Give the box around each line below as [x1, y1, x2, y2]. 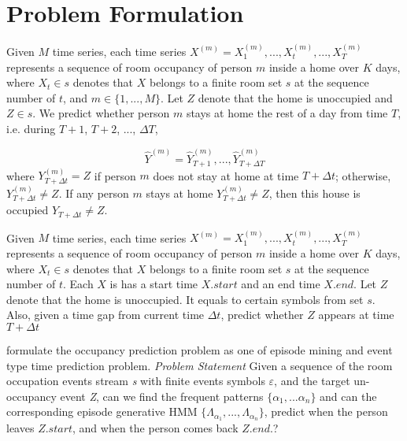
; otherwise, [335, 167, 391, 183]
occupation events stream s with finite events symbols [6, 372, 265, 389]
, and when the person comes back [72, 420, 239, 436]
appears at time [318, 306, 394, 323]
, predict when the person [264, 403, 388, 420]
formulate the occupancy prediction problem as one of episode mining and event [6, 341, 393, 358]
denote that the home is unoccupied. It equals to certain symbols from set [6, 291, 364, 307]
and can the [320, 387, 377, 404]
